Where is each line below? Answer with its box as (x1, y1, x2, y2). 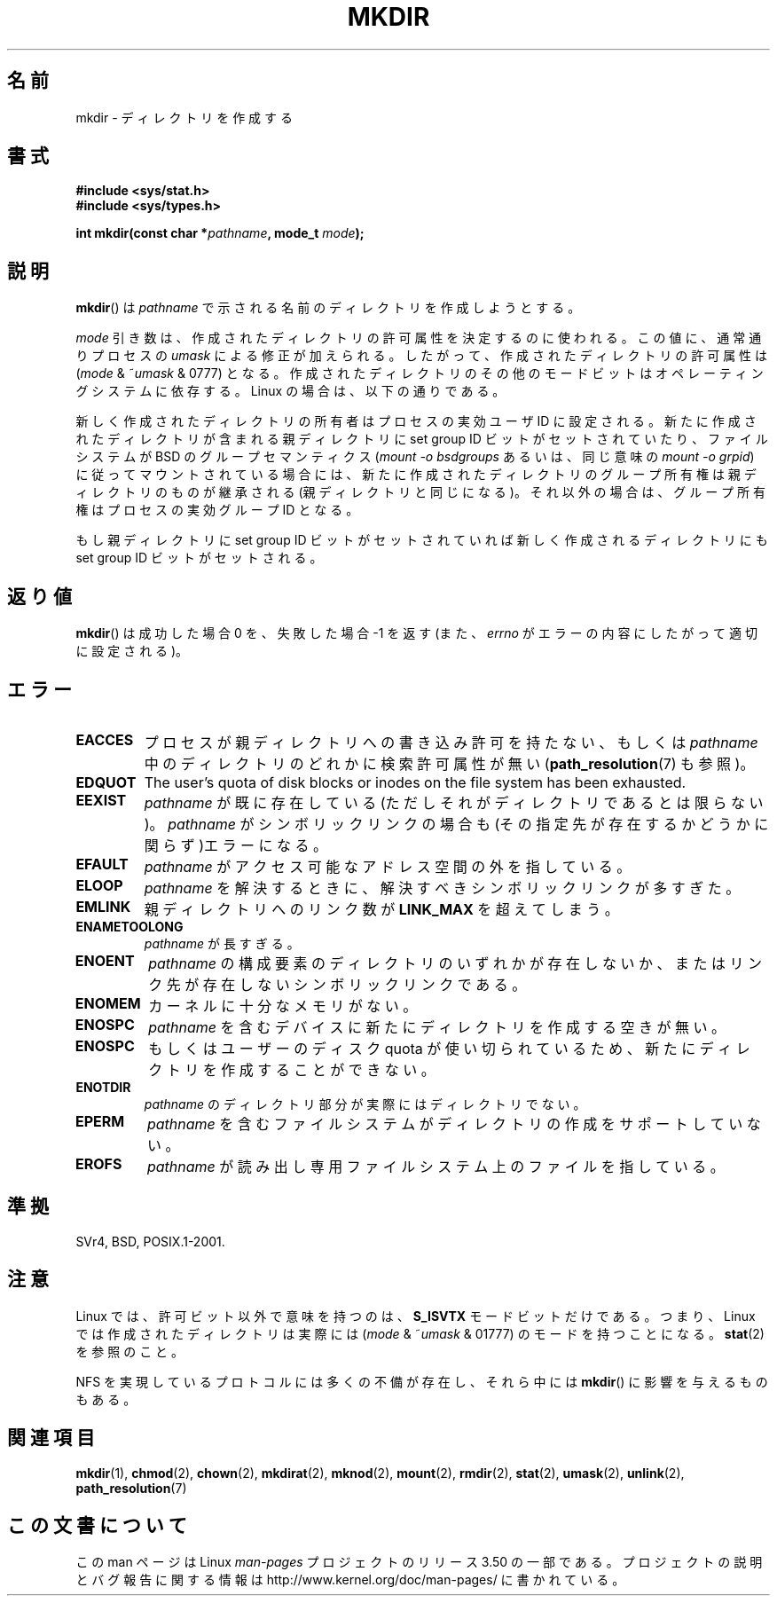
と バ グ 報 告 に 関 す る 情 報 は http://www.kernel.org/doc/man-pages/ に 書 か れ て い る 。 (75, 1572, 625, 1588)
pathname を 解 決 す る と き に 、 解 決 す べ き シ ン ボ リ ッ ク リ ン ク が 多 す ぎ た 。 (144, 878, 741, 897)
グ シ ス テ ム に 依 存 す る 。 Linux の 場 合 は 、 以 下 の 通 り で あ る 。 (75, 383, 506, 399)
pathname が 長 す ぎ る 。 (144, 935, 300, 951)
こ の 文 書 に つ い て (7, 1513, 187, 1536)
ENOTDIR (75, 1079, 131, 1095)
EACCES (75, 730, 134, 749)
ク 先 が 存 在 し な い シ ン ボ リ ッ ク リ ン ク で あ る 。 (148, 975, 527, 994)
